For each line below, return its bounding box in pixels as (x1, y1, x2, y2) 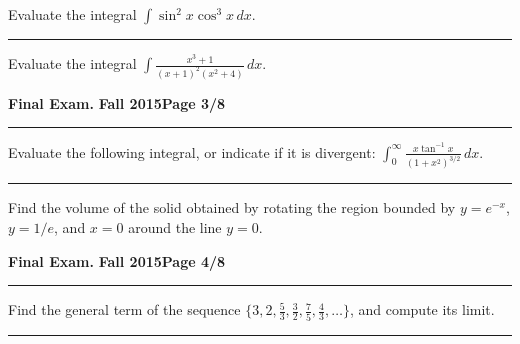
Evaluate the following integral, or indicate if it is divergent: (8, 141, 376, 162)
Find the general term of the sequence (8, 299, 241, 320)
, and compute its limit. (349, 299, 495, 320)
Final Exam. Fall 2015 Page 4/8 (8, 250, 226, 271)
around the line (128, 217, 222, 238)
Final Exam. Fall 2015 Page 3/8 (8, 92, 226, 113)
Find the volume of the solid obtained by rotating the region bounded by (8, 197, 456, 218)
